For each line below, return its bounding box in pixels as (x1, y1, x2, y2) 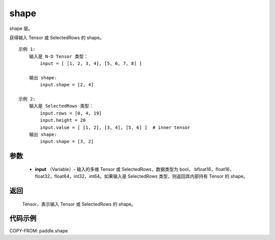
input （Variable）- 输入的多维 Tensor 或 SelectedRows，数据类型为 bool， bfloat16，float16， (35, 166, 234, 172)
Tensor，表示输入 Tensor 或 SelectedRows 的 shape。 (22, 201, 136, 207)
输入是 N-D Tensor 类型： (29, 53, 89, 59)
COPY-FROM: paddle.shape (9, 227, 68, 233)
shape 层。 (9, 25, 33, 31)
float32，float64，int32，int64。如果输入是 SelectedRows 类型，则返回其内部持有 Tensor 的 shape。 (35, 173, 248, 180)
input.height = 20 (40, 117, 86, 123)
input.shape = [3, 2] (40, 139, 94, 145)
